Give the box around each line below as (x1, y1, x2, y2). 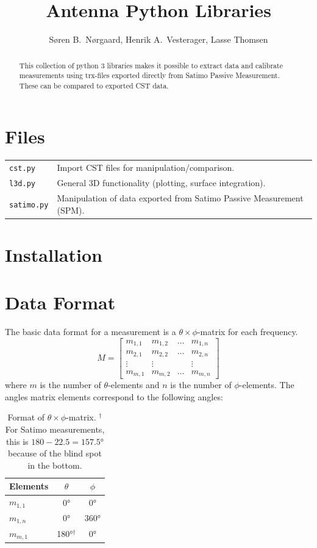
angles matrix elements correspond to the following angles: (5, 390, 223, 403)
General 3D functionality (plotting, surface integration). (57, 176, 266, 189)
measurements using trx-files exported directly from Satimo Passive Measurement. (19, 70, 280, 81)
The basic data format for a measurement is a (5, 325, 176, 338)
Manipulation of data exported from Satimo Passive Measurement (57, 191, 304, 204)
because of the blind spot (8, 447, 102, 460)
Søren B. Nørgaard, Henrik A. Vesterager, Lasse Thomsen (49, 33, 268, 46)
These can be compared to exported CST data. (19, 80, 169, 90)
